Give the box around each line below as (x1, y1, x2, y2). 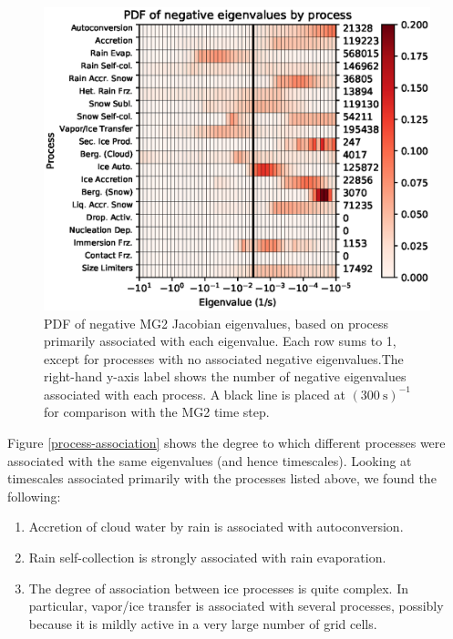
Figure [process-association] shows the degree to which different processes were (7, 433, 446, 452)
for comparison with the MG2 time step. (44, 402, 270, 421)
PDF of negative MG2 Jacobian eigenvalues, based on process (44, 313, 389, 332)
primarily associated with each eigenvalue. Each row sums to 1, (44, 331, 396, 350)
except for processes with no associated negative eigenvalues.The (44, 349, 404, 368)
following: (7, 486, 61, 505)
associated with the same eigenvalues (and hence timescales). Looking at (7, 451, 412, 470)
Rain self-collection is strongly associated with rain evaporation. (28, 548, 386, 567)
